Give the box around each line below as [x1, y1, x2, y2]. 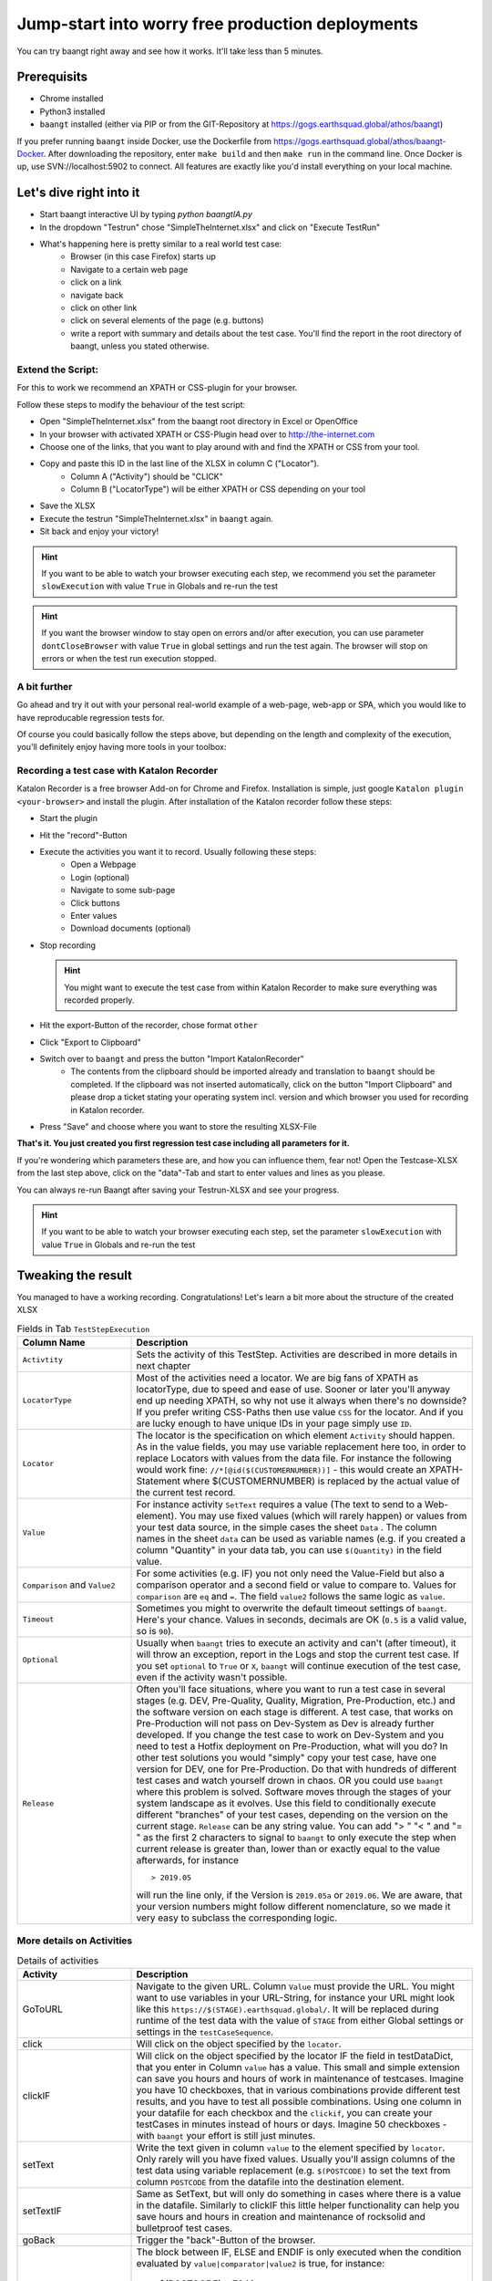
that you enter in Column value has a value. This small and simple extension [136, 2060, 460, 2073]
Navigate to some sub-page [70, 885, 176, 896]
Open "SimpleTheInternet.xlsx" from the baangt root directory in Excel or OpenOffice [39, 416, 359, 427]
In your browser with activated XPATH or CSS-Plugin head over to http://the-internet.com [39, 429, 375, 440]
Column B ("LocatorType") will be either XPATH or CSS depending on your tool [70, 484, 366, 495]
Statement [136, 1474, 181, 1487]
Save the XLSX [39, 500, 96, 511]
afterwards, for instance [136, 1853, 240, 1866]
